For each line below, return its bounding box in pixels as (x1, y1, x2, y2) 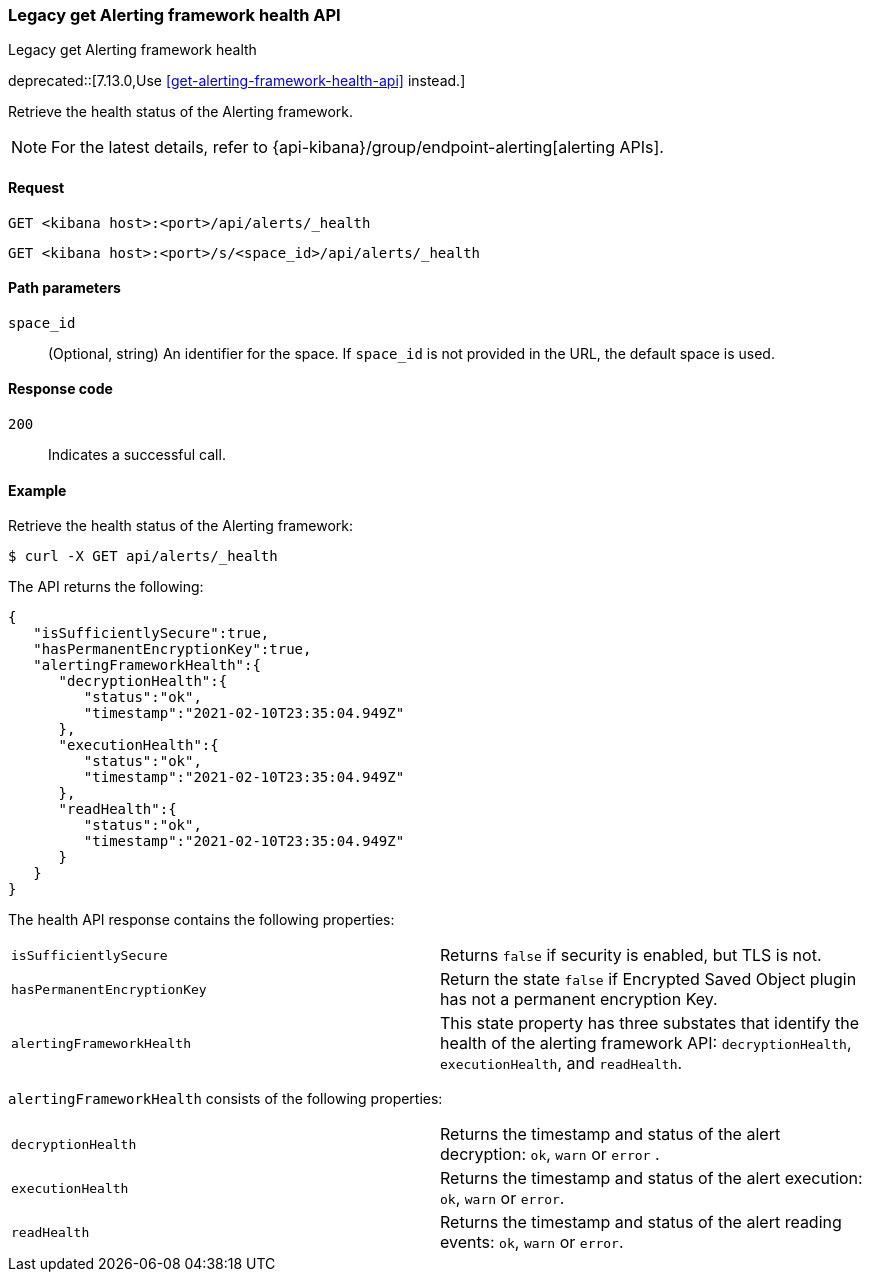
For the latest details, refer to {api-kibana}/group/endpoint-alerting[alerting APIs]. (51, 137, 664, 158)
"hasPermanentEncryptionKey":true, (33, 641, 312, 658)
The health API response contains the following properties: (8, 911, 395, 929)
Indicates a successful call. (48, 446, 226, 464)
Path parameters (8, 279, 121, 297)
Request (8, 178, 65, 196)
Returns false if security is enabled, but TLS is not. (440, 945, 822, 966)
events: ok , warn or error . (440, 1232, 624, 1253)
